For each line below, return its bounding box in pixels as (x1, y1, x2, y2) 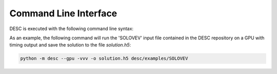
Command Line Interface (9, 8, 117, 19)
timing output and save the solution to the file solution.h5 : (9, 42, 131, 48)
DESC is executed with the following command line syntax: (9, 26, 133, 32)
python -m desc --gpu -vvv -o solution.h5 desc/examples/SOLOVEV (20, 56, 188, 61)
